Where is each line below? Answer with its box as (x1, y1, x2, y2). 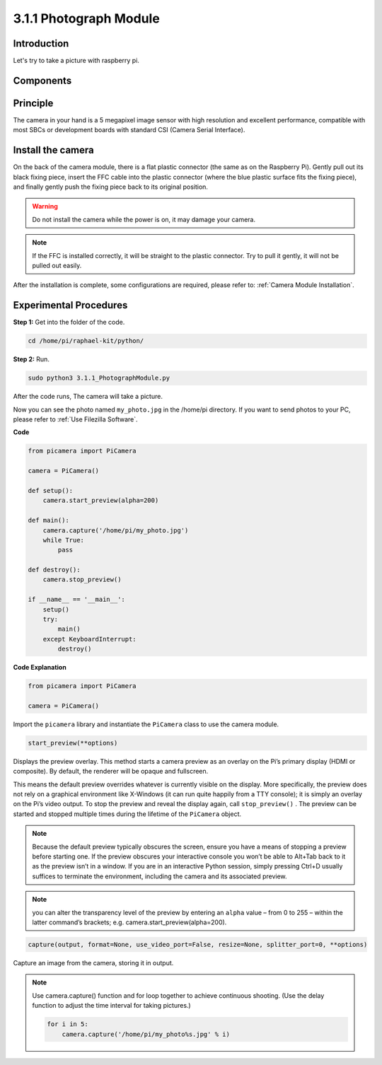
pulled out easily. (32, 262, 82, 270)
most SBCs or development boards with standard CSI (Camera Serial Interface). (13, 126, 245, 134)
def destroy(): (28, 566, 81, 574)
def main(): (28, 516, 70, 525)
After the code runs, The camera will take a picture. (13, 392, 163, 401)
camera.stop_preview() (42, 576, 122, 583)
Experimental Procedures (13, 299, 128, 311)
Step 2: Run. (13, 355, 50, 363)
